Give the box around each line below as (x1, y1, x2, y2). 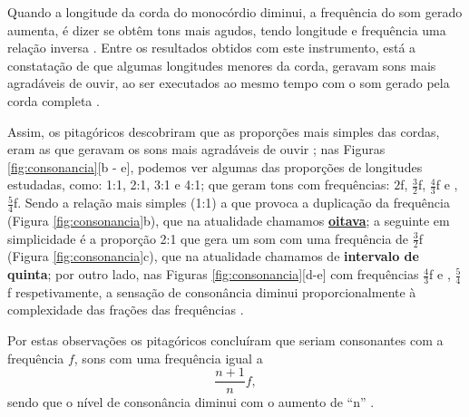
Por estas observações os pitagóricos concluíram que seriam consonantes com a (7, 331, 444, 350)
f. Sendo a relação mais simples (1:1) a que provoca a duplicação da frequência (13, 193, 450, 212)
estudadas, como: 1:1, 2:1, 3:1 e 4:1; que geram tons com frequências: (7, 175, 390, 194)
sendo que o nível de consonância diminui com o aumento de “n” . (7, 393, 375, 412)
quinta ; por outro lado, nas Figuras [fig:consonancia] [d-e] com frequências (7, 265, 419, 284)
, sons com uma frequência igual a (73, 348, 263, 367)
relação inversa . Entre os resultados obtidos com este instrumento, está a (7, 38, 416, 57)
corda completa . (7, 91, 100, 110)
